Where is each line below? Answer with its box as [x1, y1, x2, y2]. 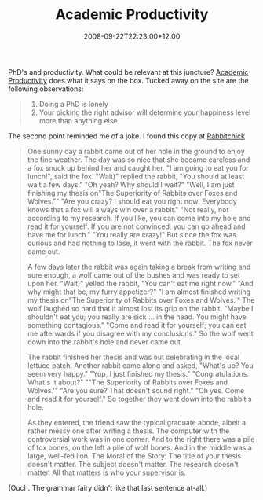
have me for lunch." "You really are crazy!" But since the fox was [27, 230, 237, 239]
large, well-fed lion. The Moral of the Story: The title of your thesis [27, 450, 242, 461]
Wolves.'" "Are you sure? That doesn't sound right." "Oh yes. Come [27, 385, 245, 395]
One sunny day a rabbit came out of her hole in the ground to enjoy [27, 146, 245, 156]
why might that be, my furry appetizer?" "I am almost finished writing [27, 287, 251, 296]
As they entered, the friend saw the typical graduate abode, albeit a [27, 417, 246, 427]
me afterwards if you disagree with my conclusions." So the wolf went [27, 329, 254, 338]
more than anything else [38, 116, 118, 125]
